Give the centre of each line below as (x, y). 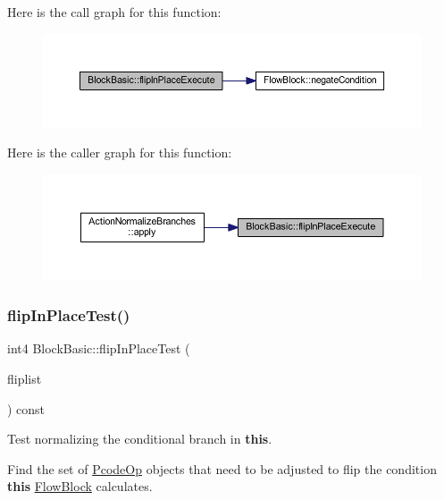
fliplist (25, 378)
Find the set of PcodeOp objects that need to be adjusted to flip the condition (222, 468)
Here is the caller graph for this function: (120, 153)
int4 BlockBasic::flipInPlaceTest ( (99, 348)
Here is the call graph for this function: (114, 12)
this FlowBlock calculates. (80, 486)
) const (26, 408)
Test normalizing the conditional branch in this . (140, 439)
